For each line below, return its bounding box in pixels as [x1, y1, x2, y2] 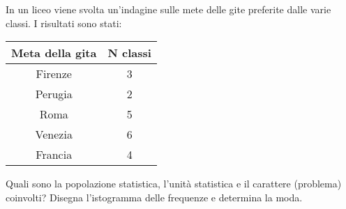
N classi [107, 45, 151, 61]
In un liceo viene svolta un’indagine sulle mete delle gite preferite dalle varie [6, 2, 331, 16]
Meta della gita [11, 45, 97, 61]
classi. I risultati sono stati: [6, 15, 122, 30]
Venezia [35, 126, 73, 143]
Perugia [35, 86, 73, 102]
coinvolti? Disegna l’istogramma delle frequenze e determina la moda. [6, 189, 303, 204]
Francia [36, 146, 73, 163]
